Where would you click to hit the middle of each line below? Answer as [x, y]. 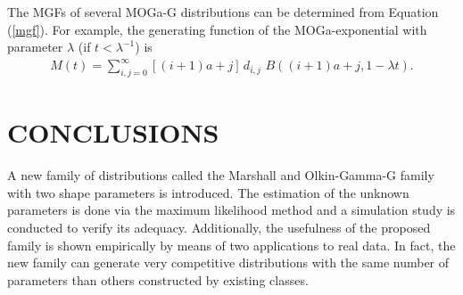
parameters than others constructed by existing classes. [158, 279]
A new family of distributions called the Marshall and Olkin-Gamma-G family [221, 175]
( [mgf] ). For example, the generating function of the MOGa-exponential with [217, 29]
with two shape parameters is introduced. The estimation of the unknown [208, 192]
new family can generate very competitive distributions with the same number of [228, 262]
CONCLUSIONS [113, 132]
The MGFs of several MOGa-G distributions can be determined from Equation [223, 12]
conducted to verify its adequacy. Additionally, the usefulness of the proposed [219, 228]
